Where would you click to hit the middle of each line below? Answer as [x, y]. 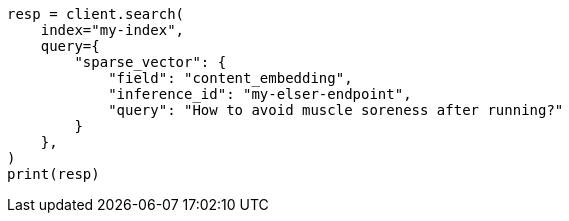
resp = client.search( [96, 14]
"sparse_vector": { [150, 62]
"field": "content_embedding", [230, 78]
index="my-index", [112, 30]
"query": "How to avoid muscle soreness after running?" [336, 110]
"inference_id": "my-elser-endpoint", [260, 94]
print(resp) [53, 174]
